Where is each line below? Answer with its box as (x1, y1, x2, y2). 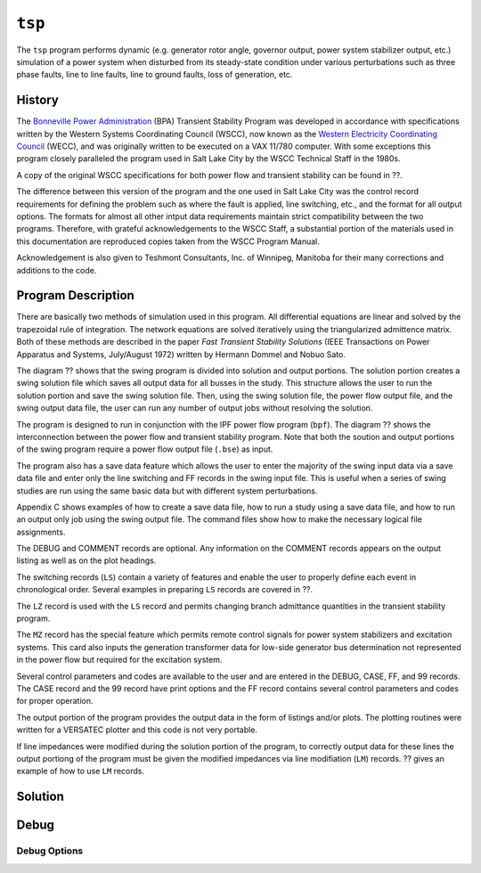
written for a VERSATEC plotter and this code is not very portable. (16, 724, 258, 735)
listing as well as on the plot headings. (16, 555, 157, 566)
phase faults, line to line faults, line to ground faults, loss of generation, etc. (16, 69, 293, 80)
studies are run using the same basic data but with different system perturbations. (16, 485, 318, 496)
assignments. (16, 526, 66, 537)
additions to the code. (16, 265, 97, 275)
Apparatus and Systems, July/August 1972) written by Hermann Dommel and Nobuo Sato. (16, 348, 346, 360)
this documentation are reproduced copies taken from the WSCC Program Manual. (16, 236, 320, 247)
